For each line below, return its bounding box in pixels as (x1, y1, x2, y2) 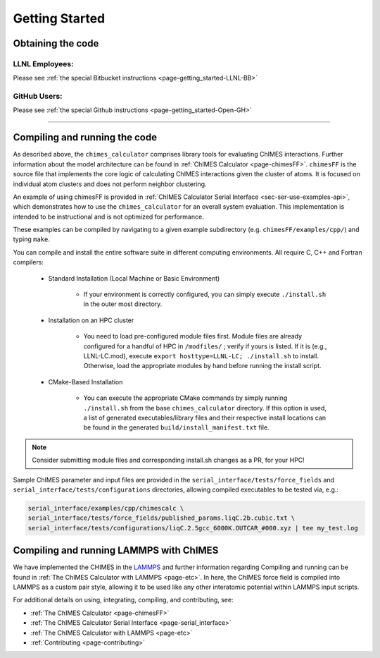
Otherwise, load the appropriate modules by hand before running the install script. (83, 362, 322, 370)
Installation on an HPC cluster (48, 316, 134, 324)
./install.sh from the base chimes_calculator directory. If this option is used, (83, 403, 327, 412)
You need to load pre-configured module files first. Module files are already (83, 332, 303, 341)
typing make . (13, 235, 51, 243)
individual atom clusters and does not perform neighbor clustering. (13, 180, 207, 188)
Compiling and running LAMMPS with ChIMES (13, 544, 219, 556)
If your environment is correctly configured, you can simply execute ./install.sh (83, 290, 327, 299)
